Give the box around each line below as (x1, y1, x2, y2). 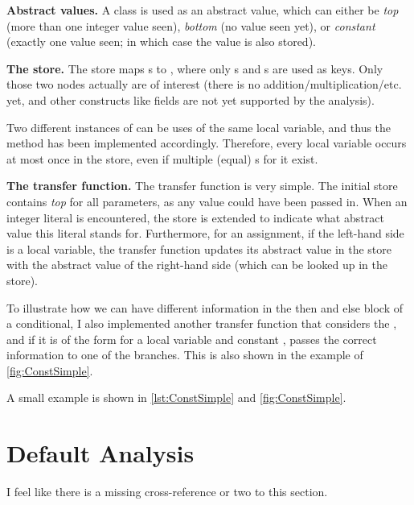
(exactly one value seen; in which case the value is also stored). (6, 33, 316, 50)
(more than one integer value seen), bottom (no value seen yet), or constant (6, 17, 375, 34)
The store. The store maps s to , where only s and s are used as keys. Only (6, 60, 383, 77)
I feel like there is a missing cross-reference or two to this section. (6, 483, 328, 500)
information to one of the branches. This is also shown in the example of (6, 346, 363, 363)
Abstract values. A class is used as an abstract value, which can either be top (6, 2, 399, 18)
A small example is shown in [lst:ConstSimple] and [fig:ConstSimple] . (6, 389, 346, 406)
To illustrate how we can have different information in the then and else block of (6, 299, 403, 316)
